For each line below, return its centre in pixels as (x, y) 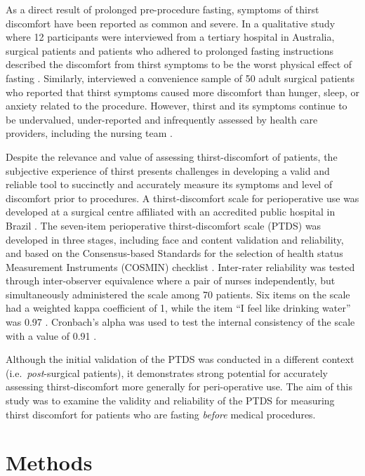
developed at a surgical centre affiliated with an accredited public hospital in (171, 212)
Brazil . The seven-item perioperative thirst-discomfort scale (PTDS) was (164, 225)
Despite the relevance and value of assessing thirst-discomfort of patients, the (172, 156)
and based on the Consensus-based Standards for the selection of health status (174, 253)
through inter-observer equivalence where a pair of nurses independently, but (171, 280)
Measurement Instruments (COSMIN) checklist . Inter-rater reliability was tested (180, 266)
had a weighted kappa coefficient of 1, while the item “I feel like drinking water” (178, 308)
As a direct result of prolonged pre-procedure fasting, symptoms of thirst (162, 9)
